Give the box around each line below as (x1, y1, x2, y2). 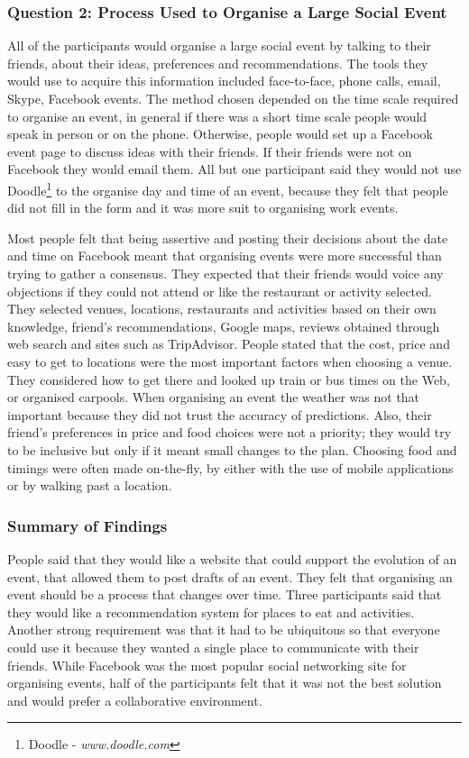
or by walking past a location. (7, 476, 172, 495)
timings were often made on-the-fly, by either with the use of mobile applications (7, 458, 454, 477)
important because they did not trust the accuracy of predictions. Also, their (7, 405, 432, 424)
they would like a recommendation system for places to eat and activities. (7, 602, 415, 621)
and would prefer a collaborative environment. (7, 690, 262, 709)
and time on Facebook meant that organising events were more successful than (7, 246, 442, 265)
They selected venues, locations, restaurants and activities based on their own (7, 299, 437, 318)
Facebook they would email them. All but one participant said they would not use (7, 160, 462, 178)
